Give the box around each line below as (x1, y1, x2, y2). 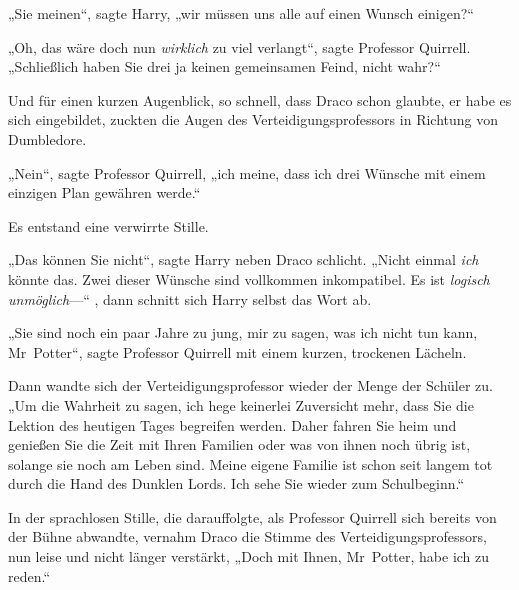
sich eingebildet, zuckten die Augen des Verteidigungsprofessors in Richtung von (8, 109, 498, 130)
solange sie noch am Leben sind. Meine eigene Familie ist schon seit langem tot (8, 453, 493, 474)
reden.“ (8, 565, 51, 586)
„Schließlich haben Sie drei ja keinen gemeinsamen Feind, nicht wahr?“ (8, 56, 441, 77)
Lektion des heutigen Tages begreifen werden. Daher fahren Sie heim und (8, 414, 457, 435)
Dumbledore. (8, 128, 87, 149)
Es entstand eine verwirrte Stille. (8, 215, 209, 236)
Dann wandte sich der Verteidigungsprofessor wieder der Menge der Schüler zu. (8, 375, 493, 396)
